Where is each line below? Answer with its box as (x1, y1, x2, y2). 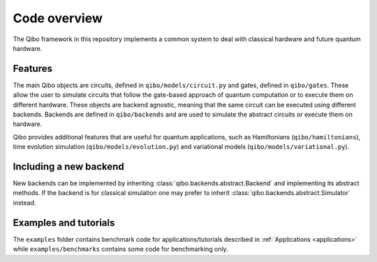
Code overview (13, 10, 103, 26)
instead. (13, 199, 36, 207)
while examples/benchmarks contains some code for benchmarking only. (13, 245, 228, 254)
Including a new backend (13, 161, 125, 172)
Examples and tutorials (13, 217, 115, 229)
